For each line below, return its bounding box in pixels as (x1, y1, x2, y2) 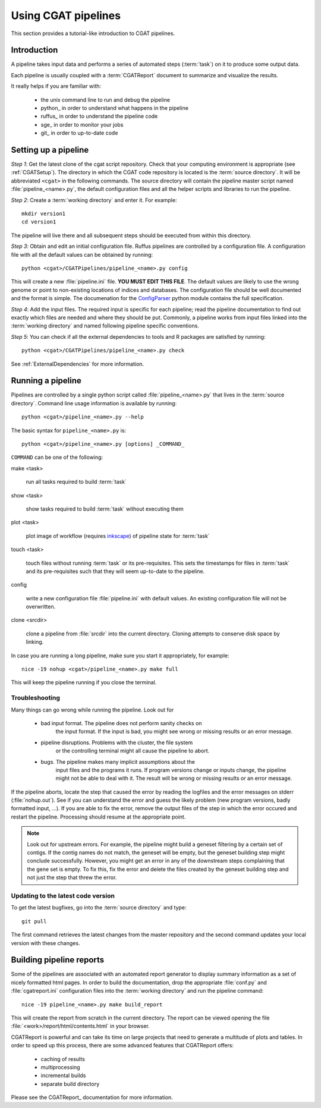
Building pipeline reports (11, 955, 105, 965)
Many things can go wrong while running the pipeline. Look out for (11, 706, 174, 713)
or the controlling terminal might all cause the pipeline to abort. (55, 747, 210, 754)
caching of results (40, 1055, 86, 1062)
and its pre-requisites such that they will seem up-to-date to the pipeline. (26, 568, 205, 575)
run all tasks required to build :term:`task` (26, 479, 127, 486)
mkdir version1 (21, 210, 66, 217)
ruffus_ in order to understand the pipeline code (40, 113, 158, 120)
